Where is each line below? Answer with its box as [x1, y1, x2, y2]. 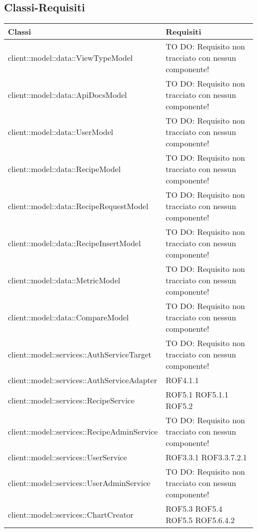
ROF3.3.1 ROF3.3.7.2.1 [166, 451, 247, 463]
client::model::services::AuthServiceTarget [8, 349, 152, 360]
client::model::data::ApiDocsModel [8, 89, 127, 101]
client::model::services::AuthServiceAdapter [8, 374, 157, 386]
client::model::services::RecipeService [8, 394, 135, 406]
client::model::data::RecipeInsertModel [8, 237, 141, 249]
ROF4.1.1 [166, 374, 199, 386]
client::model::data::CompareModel [8, 311, 129, 323]
